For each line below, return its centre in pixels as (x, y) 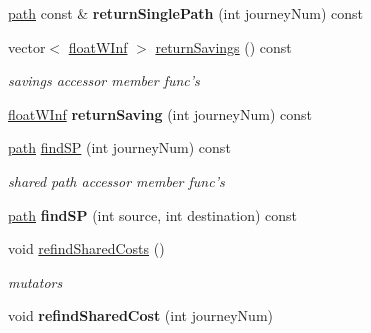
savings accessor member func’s (104, 80)
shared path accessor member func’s (116, 180)
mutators (35, 281)
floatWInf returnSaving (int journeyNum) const (160, 113)
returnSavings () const (223, 46)
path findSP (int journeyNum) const (119, 147)
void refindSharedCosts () (86, 248)
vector (27, 46)
